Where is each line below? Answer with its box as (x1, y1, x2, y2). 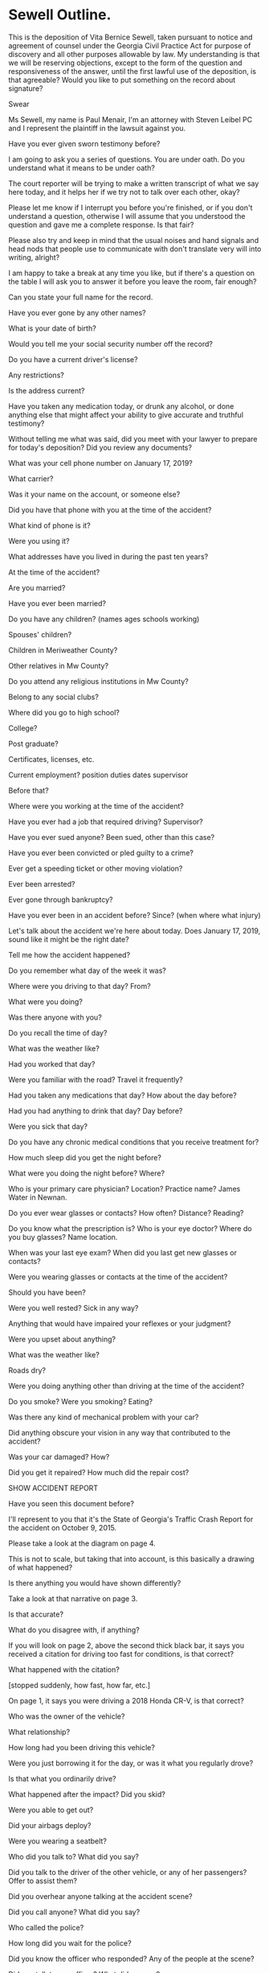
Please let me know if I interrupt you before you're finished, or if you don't (8, 203, 253, 212)
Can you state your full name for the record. (8, 292, 153, 302)
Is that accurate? (8, 1609, 64, 1619)
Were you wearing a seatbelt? (8, 1836, 107, 1846)
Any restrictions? (8, 370, 64, 380)
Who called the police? (8, 1922, 84, 1932)
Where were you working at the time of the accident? (8, 801, 185, 810)
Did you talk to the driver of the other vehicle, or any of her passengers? (8, 1867, 247, 1876)
